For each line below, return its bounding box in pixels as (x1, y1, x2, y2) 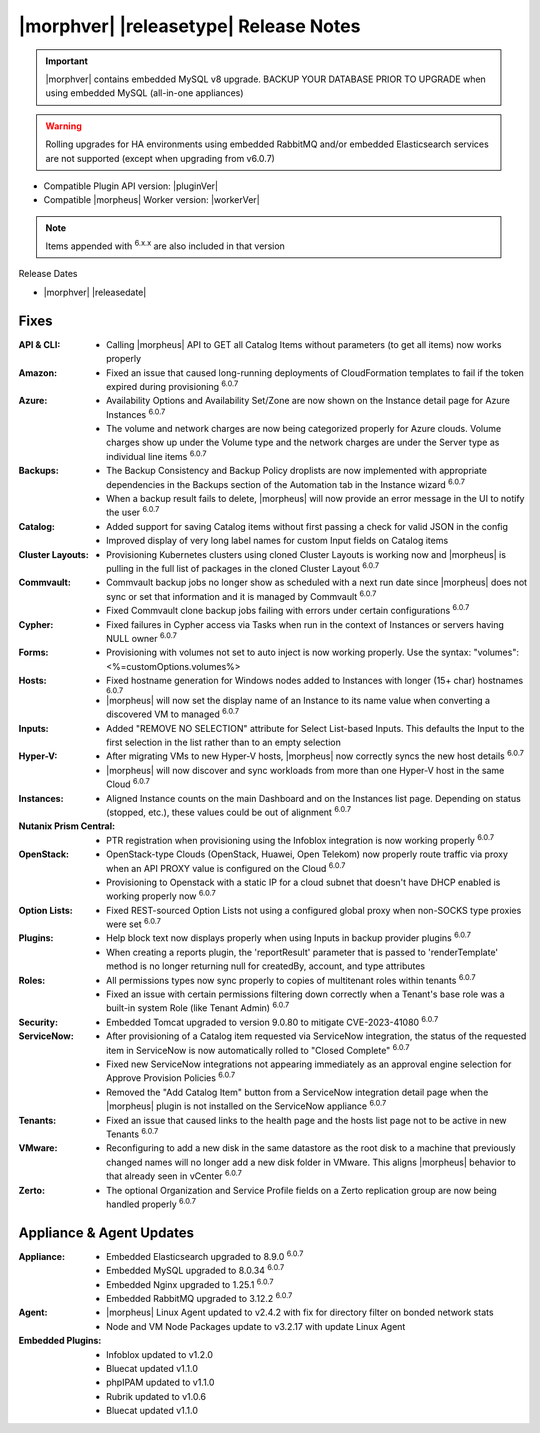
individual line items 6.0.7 (106, 449, 207, 462)
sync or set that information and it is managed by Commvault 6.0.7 (106, 589, 377, 602)
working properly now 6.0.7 (106, 888, 217, 902)
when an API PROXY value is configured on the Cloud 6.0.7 (106, 860, 346, 874)
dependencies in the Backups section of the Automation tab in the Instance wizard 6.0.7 (106, 477, 465, 490)
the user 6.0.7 (106, 505, 160, 519)
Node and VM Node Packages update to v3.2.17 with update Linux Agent (106, 1320, 406, 1332)
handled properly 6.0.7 (106, 1196, 197, 1210)
